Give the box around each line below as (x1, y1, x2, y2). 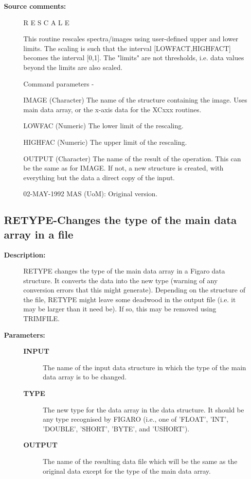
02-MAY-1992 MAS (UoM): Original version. (23, 188, 158, 199)
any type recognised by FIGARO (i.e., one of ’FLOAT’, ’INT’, (43, 414, 229, 424)
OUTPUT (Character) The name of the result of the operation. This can (23, 153, 241, 163)
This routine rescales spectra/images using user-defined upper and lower (23, 34, 238, 44)
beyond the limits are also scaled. (23, 62, 123, 72)
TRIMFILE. (23, 313, 60, 324)
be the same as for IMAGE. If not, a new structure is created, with (23, 163, 224, 173)
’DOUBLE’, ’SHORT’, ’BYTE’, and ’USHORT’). (43, 423, 190, 433)
